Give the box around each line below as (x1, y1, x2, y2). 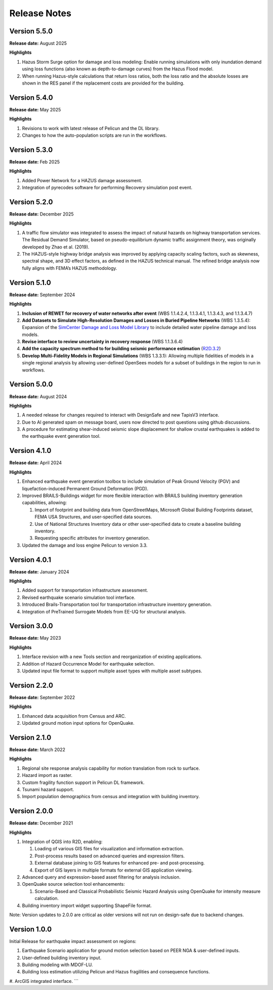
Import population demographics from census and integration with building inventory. (22, 794, 200, 800)
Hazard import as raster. (22, 772, 73, 778)
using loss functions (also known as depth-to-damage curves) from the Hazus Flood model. (22, 66, 214, 72)
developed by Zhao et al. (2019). (22, 243, 89, 250)
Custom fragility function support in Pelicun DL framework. (22, 779, 145, 786)
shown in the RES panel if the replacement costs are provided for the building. (22, 80, 185, 86)
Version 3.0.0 (9, 622, 53, 630)
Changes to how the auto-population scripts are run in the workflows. (22, 132, 167, 139)
